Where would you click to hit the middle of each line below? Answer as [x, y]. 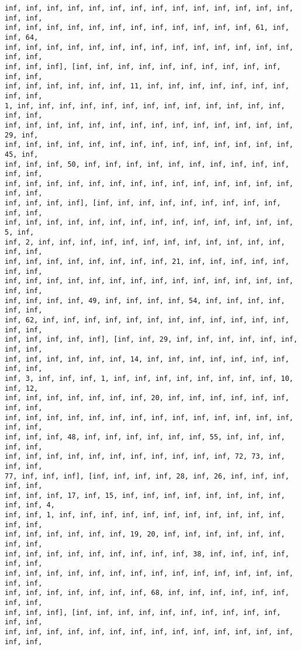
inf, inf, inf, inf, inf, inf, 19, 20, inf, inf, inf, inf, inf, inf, [145, 534]
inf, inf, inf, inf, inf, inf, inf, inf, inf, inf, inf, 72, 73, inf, [145, 457]
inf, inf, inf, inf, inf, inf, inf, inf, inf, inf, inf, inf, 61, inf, [147, 28]
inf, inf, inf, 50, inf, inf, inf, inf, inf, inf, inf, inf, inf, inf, [147, 164]
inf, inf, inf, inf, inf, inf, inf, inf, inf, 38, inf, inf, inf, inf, [147, 554]
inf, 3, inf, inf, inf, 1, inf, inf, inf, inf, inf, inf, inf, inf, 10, [149, 378]
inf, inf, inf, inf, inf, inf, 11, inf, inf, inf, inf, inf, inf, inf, [147, 86]
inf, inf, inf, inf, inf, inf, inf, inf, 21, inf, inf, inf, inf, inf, [147, 262]
